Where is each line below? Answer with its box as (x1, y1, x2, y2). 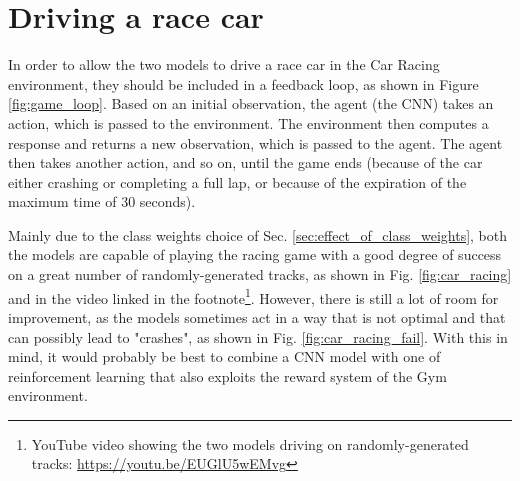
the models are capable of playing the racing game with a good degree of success (8, 244, 502, 265)
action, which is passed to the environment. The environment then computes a (8, 112, 489, 133)
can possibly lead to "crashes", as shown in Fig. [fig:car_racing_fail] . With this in (8, 326, 508, 347)
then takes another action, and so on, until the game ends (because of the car (8, 152, 483, 173)
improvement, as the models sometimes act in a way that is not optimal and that (8, 306, 506, 327)
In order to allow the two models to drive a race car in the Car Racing (8, 54, 440, 75)
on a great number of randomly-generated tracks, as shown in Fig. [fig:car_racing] (8, 264, 512, 285)
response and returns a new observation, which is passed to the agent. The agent (8, 132, 503, 153)
